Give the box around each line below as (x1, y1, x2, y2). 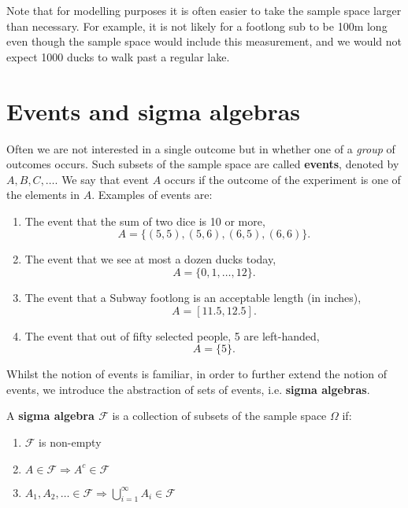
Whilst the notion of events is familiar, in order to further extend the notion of (6, 366, 388, 382)
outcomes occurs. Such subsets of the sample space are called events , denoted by (6, 156, 399, 172)
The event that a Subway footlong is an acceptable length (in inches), (24, 289, 362, 306)
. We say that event (54, 171, 150, 187)
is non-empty (39, 434, 102, 451)
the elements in (6, 186, 80, 203)
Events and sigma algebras (6, 94, 301, 127)
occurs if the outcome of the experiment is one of (164, 171, 401, 187)
